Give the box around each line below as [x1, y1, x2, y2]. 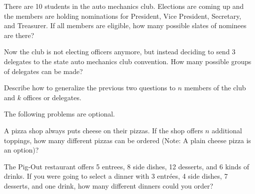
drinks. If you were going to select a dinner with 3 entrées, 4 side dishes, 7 [4, 171, 228, 181]
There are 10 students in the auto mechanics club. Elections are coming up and [4, 1, 244, 11]
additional [212, 125, 242, 135]
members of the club [184, 82, 246, 93]
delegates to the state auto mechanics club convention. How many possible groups [4, 56, 252, 66]
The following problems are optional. [4, 109, 115, 119]
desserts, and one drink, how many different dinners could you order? [4, 180, 214, 191]
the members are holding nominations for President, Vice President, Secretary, [4, 10, 241, 21]
